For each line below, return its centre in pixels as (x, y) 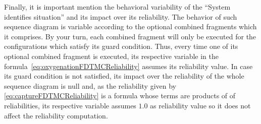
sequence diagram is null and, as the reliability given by (90, 85)
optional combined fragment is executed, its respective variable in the (111, 56)
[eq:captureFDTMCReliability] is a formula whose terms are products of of (120, 96)
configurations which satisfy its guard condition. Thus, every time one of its (121, 46)
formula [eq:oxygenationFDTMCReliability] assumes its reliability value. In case (128, 66)
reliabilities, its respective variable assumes (70, 105)
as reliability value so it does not (200, 105)
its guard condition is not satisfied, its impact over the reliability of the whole (124, 76)
